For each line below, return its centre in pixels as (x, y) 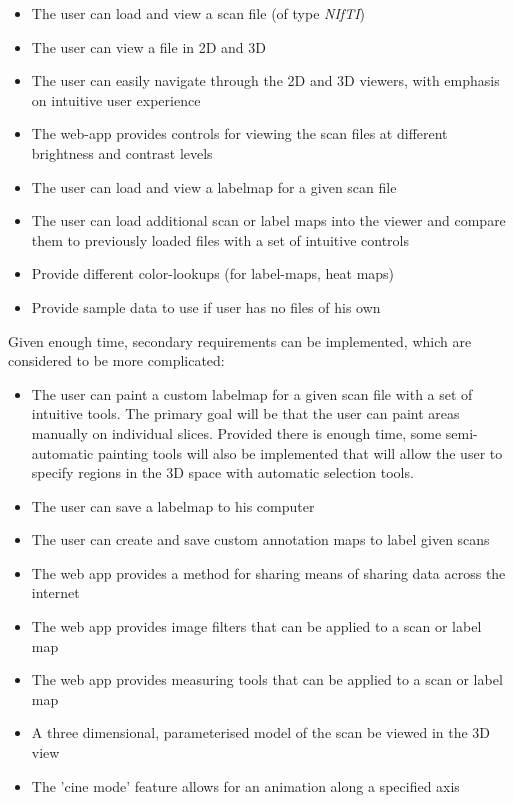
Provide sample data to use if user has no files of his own (206, 306)
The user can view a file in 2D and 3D (149, 46)
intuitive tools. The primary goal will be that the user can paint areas (245, 413)
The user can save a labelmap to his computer (173, 505)
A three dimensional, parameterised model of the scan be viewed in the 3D (261, 732)
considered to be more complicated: (116, 360)
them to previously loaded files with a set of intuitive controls (220, 239)
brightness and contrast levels (122, 152)
